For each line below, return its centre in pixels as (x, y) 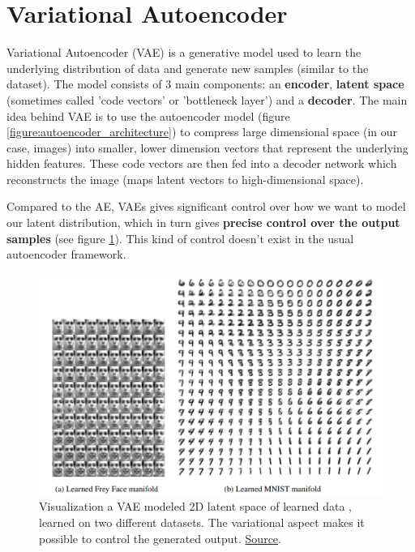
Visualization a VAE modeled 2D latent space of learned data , (195, 506)
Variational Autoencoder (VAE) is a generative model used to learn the (184, 52)
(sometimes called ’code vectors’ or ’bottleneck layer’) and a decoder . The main (207, 99)
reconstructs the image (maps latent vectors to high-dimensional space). (185, 179)
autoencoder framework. (66, 254)
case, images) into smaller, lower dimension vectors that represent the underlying (207, 147)
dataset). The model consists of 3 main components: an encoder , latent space (205, 84)
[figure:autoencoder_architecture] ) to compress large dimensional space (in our (202, 132)
